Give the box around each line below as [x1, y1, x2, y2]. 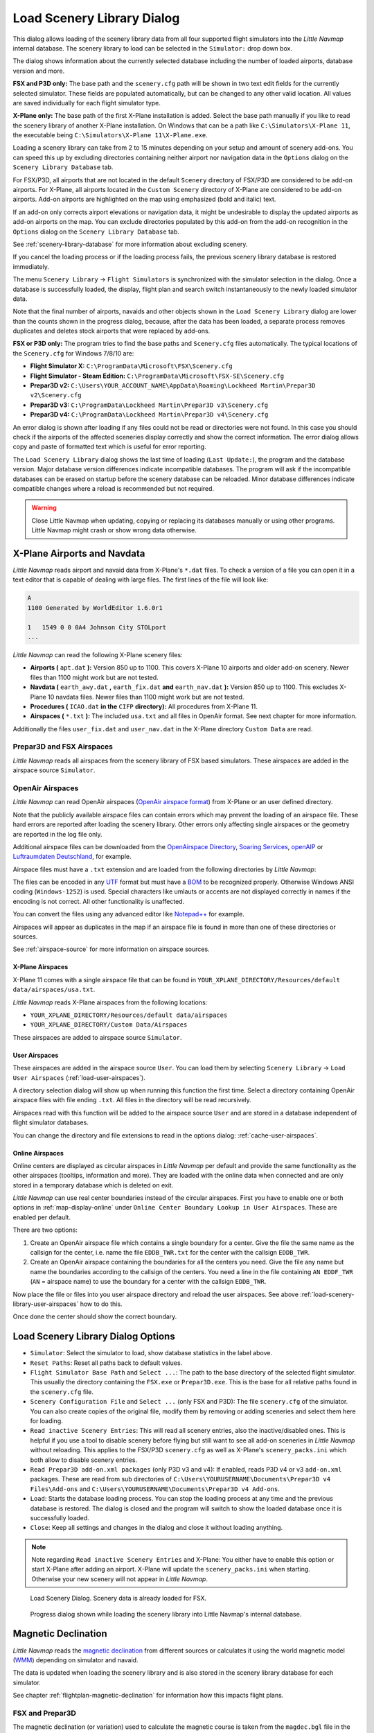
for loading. [30, 1417, 64, 1425]
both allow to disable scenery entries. [30, 1456, 138, 1464]
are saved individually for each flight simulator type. [12, 98, 161, 107]
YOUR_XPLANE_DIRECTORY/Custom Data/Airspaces [30, 1021, 188, 1029]
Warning [31, 503, 57, 512]
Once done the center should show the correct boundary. [12, 1312, 177, 1321]
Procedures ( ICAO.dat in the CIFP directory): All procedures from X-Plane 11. [30, 702, 258, 711]
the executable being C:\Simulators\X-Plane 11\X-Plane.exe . [12, 131, 208, 139]
